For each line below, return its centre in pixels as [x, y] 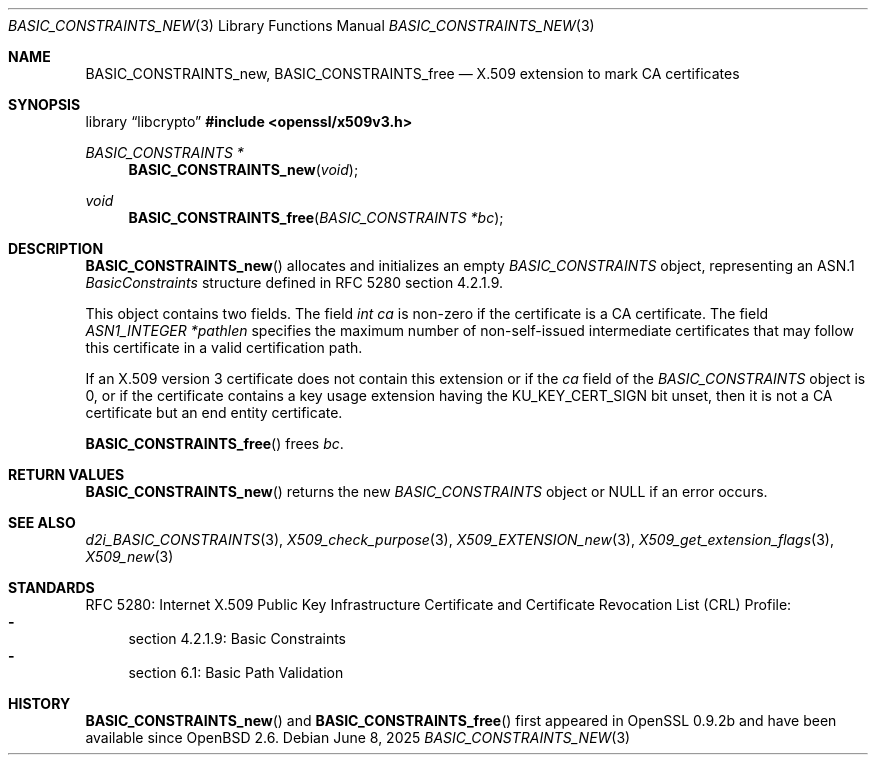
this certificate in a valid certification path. [224, 347]
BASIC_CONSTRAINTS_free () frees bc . [214, 443]
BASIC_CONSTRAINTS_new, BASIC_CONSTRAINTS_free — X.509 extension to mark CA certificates [412, 73]
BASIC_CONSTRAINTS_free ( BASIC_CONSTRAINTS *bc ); [316, 217]
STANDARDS [51, 587]
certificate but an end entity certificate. [214, 412]
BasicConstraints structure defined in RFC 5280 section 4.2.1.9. [294, 282]
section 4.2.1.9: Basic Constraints [237, 638]
